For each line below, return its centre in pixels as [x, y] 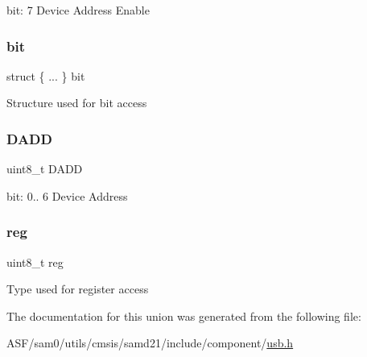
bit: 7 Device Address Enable [78, 10]
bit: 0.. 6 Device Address [67, 195]
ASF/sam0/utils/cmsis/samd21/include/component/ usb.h [150, 343]
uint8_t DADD [45, 169]
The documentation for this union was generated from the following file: [184, 315]
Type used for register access [78, 289]
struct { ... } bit [46, 75]
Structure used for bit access [77, 103]
